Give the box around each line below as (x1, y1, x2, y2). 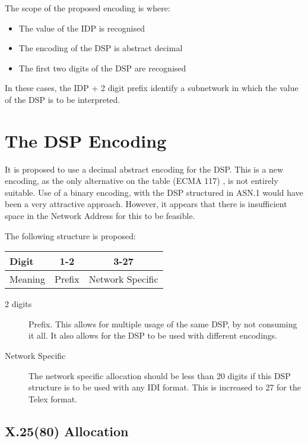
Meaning (9, 272, 46, 286)
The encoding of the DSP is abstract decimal (18, 42, 183, 54)
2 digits (5, 298, 32, 310)
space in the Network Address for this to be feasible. (5, 210, 195, 222)
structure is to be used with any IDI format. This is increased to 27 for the (28, 381, 301, 393)
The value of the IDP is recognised (18, 21, 145, 34)
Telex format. (28, 392, 78, 405)
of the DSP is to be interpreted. (5, 93, 120, 105)
